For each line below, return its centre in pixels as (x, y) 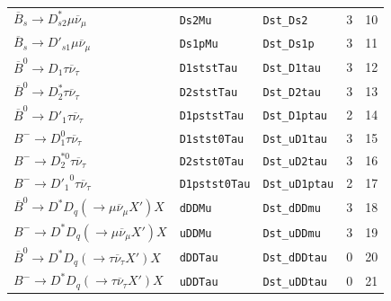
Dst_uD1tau (295, 139)
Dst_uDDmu (292, 233)
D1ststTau (209, 68)
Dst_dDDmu (292, 208)
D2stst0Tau (212, 161)
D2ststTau (209, 92)
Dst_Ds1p (289, 44)
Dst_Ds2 (285, 20)
